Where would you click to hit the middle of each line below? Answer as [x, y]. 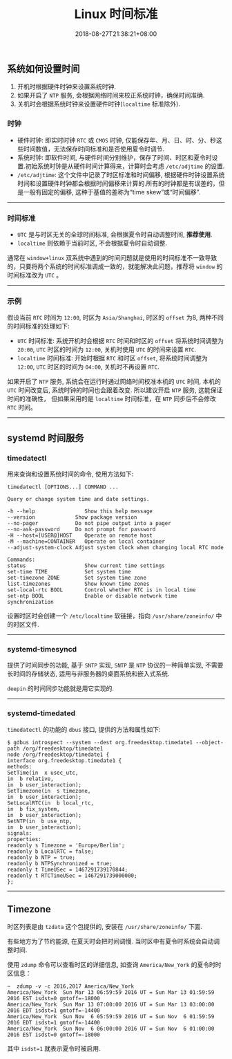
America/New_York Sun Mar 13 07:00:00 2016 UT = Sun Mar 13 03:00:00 [111, 1005]
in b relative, [30, 779]
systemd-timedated [41, 713]
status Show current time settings [86, 565]
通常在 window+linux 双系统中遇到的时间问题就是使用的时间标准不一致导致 [112, 257]
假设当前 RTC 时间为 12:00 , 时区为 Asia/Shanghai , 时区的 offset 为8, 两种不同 [116, 317]
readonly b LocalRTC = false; [51, 851]
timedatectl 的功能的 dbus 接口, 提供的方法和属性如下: [84, 729]
